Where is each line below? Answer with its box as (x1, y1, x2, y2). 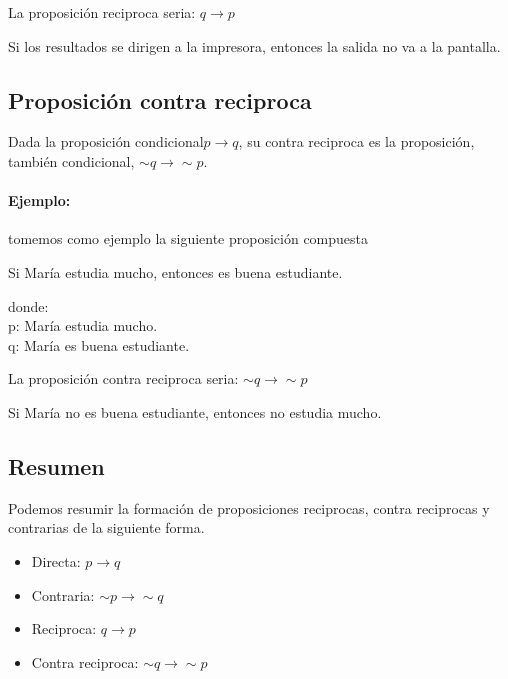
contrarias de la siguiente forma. (8, 517, 205, 538)
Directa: (31, 550, 81, 571)
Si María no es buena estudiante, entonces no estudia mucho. (8, 401, 382, 422)
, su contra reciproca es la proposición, (238, 131, 475, 152)
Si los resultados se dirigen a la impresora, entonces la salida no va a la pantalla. (8, 35, 501, 56)
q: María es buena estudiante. (8, 334, 190, 355)
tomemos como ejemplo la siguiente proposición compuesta (8, 228, 369, 249)
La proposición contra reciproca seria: (8, 368, 239, 389)
